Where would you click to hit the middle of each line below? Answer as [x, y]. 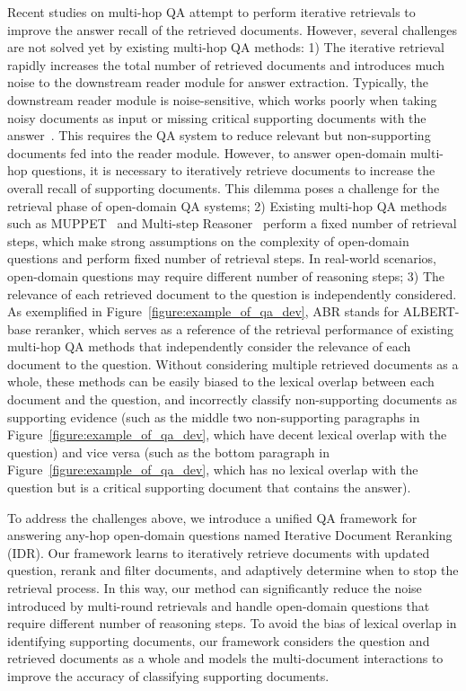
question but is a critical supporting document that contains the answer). [209, 487]
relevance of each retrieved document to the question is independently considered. [232, 293]
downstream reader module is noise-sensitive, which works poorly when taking [222, 99]
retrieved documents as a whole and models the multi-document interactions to [225, 658]
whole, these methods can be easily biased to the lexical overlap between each [221, 381]
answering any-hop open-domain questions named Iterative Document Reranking [230, 535]
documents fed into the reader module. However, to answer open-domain [207, 152]
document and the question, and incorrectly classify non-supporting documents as [233, 399]
